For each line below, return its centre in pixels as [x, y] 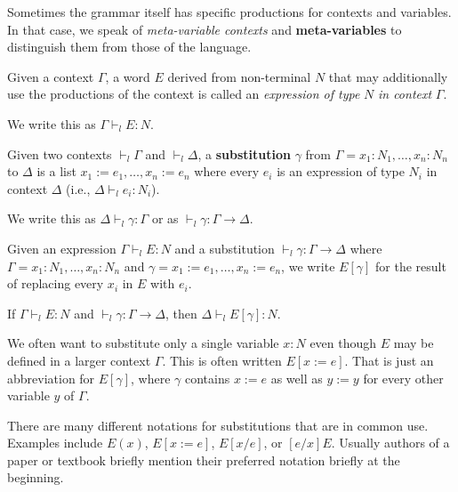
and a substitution [225, 248]
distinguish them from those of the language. [129, 47]
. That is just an [389, 360]
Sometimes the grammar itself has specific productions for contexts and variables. [229, 12]
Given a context [51, 76]
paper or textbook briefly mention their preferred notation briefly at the [204, 460]
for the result [411, 266]
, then [181, 313]
